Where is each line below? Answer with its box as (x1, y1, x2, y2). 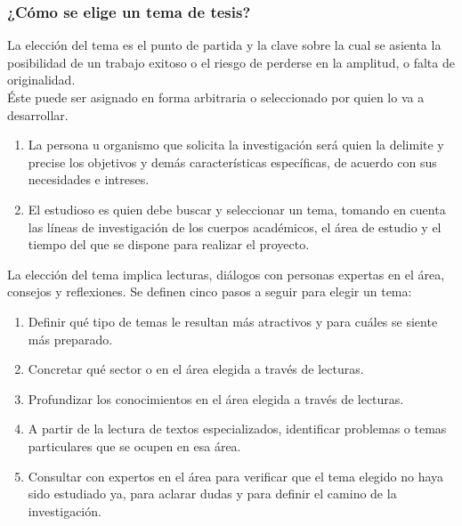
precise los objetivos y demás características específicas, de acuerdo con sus (28, 152, 437, 171)
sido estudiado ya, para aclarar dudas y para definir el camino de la (28, 484, 397, 503)
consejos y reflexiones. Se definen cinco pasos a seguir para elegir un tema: (7, 282, 412, 301)
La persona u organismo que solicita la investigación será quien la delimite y (28, 135, 444, 154)
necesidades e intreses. (28, 170, 150, 189)
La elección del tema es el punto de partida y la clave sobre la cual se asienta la (7, 36, 442, 54)
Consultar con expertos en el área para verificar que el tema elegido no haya (28, 466, 444, 485)
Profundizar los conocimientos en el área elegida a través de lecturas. (28, 389, 404, 408)
